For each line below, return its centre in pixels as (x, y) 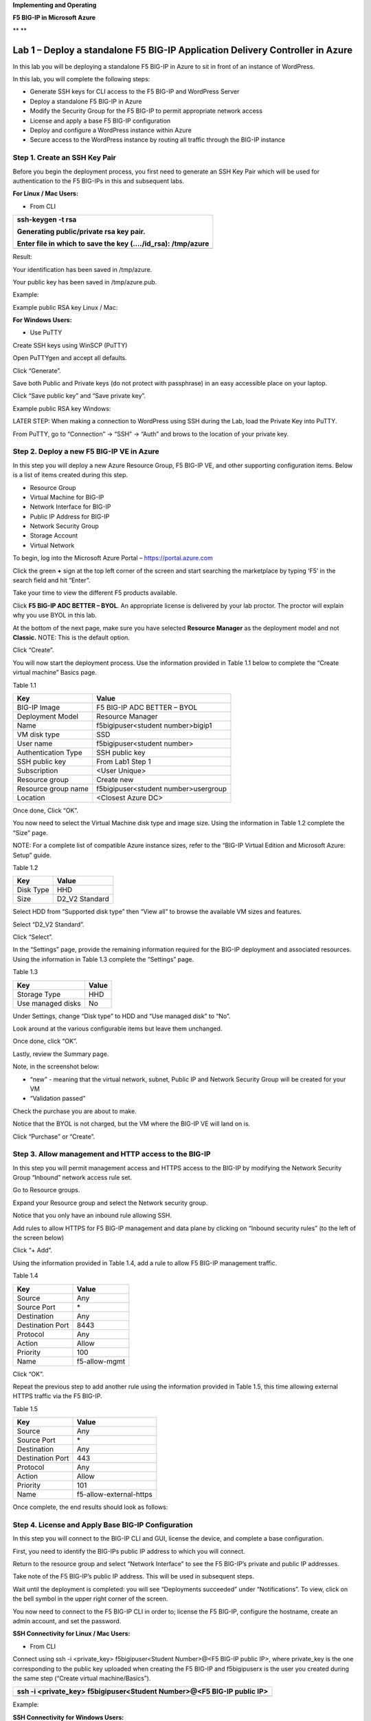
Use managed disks (49, 1003)
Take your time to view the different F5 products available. (95, 593)
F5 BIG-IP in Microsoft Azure (54, 18)
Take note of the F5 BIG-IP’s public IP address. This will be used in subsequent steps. (133, 1576)
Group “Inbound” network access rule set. (72, 1178)
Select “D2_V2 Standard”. (49, 924)
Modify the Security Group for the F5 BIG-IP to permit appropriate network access (146, 111)
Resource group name (53, 788)
